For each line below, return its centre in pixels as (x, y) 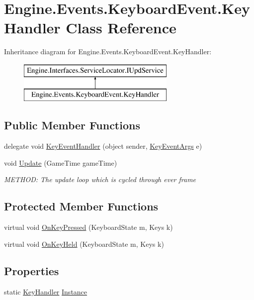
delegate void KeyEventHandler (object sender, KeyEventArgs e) (103, 146)
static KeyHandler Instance (46, 291)
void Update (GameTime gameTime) (61, 162)
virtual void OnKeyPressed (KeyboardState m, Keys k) (88, 227)
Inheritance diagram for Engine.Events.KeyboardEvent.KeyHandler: (108, 51)
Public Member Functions (72, 125)
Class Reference (121, 28)
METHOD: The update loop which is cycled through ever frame (100, 179)
